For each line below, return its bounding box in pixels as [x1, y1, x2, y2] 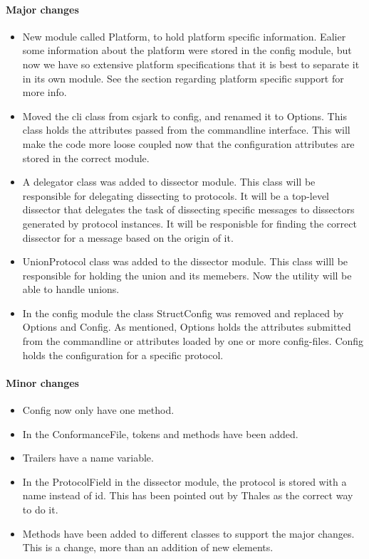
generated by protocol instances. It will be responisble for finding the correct [22, 215, 357, 230]
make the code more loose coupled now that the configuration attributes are [22, 136, 355, 151]
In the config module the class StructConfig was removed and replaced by [22, 305, 344, 320]
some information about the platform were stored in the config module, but [22, 43, 352, 58]
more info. [22, 85, 67, 100]
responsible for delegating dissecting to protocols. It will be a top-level [22, 188, 330, 203]
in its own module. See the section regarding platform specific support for [22, 70, 344, 85]
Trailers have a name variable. [22, 450, 154, 465]
